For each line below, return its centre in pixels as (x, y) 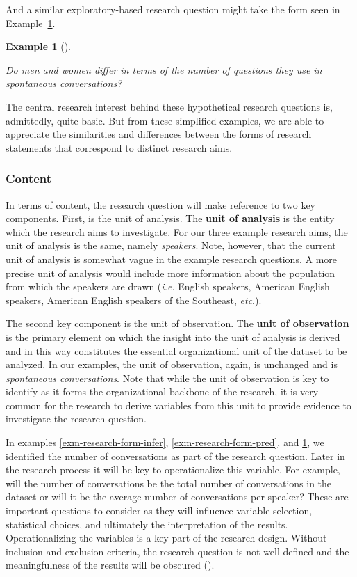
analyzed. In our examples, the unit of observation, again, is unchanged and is (172, 364)
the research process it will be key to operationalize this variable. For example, (173, 469)
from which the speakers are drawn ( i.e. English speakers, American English (168, 286)
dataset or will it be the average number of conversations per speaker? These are (177, 497)
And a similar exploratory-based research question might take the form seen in (173, 9)
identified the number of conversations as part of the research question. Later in (175, 456)
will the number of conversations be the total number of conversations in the (169, 483)
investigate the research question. (76, 419)
